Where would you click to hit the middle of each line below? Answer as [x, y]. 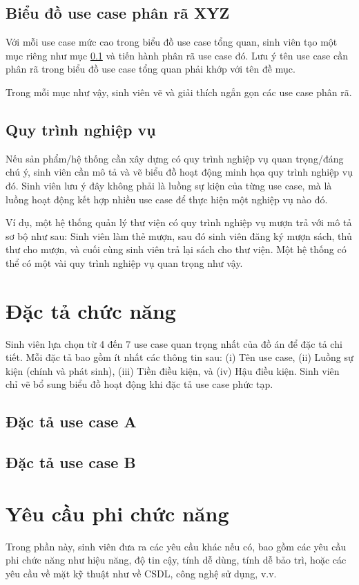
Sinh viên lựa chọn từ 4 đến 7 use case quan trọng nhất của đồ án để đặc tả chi [174, 343]
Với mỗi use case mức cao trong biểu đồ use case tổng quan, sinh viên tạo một [172, 42]
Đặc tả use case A [71, 421]
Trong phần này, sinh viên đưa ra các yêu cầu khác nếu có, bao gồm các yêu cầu [176, 546]
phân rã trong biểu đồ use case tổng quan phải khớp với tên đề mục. [151, 69]
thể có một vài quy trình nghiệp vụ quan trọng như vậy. [124, 262]
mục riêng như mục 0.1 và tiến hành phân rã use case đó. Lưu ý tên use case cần [177, 55]
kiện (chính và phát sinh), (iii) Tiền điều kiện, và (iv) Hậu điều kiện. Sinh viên [173, 370]
